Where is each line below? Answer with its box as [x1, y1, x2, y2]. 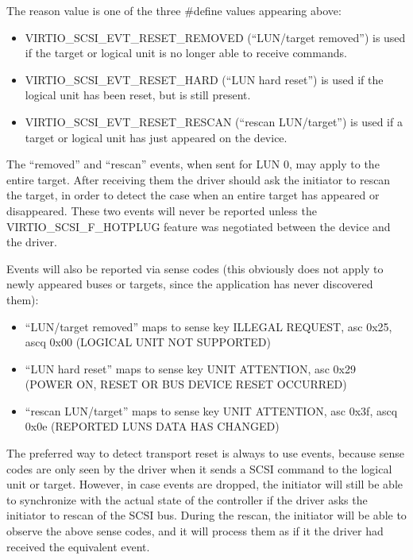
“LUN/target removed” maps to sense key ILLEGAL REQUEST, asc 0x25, [25, 318, 392, 334]
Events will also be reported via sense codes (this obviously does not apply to [6, 260, 384, 276]
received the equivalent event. [6, 538, 150, 554]
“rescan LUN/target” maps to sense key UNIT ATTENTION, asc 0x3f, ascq [25, 402, 398, 419]
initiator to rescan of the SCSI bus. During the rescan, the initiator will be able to [6, 507, 407, 523]
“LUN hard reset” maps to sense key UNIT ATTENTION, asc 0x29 [25, 360, 356, 377]
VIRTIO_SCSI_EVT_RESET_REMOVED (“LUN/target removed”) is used [25, 29, 406, 45]
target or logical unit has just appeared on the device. [25, 129, 288, 145]
